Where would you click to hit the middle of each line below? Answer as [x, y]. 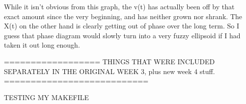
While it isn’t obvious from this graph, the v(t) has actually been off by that [119, 6]
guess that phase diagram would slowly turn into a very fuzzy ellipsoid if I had [122, 35]
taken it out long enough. [42, 45]
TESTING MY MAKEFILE [46, 97]
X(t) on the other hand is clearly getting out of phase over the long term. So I [122, 26]
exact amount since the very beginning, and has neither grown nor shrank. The [123, 16]
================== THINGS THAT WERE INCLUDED [109, 61]
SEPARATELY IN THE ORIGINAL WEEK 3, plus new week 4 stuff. [109, 71]
